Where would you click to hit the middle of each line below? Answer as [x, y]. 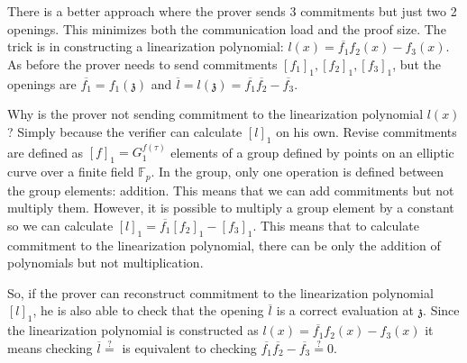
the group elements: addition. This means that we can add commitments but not [231, 190]
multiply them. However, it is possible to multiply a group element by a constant [231, 208]
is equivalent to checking [189, 347]
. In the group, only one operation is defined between [297, 172]
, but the [417, 64]
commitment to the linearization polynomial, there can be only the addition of [224, 245]
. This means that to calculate [336, 225]
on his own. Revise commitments [366, 131]
